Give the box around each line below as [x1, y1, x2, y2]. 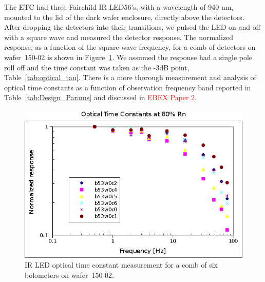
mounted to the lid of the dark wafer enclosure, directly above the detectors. [4, 11, 244, 22]
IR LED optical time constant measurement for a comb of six [25, 259, 218, 270]
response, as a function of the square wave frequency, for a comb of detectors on [4, 42, 256, 52]
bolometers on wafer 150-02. [25, 270, 114, 280]
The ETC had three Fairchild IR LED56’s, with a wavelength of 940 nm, [4, 2, 234, 12]
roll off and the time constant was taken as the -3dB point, [4, 62, 190, 72]
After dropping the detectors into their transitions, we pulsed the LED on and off [4, 22, 260, 32]
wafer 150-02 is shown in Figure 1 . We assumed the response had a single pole [4, 51, 253, 62]
